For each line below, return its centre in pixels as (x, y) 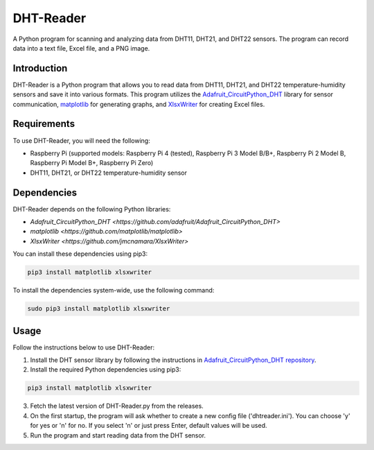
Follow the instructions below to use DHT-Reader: (84, 347)
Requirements (44, 124)
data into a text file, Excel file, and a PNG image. (81, 48)
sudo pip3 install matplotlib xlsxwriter (99, 309)
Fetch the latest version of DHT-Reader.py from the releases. (117, 406)
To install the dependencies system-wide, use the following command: (114, 291)
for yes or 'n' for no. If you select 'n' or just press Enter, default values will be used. (149, 426)
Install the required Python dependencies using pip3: (106, 370)
